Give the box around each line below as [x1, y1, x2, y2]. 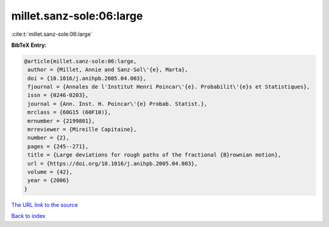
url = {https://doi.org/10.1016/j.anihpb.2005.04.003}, [27, 160, 198, 167]
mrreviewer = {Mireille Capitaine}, [27, 126, 137, 133]
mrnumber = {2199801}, [27, 117, 96, 124]
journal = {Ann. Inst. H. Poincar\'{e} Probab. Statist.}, [27, 100, 208, 107]
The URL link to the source [11, 201, 79, 208]
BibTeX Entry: [11, 41, 47, 49]
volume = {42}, [27, 169, 73, 175]
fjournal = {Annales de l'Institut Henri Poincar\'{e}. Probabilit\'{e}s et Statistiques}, [27, 83, 310, 91]
